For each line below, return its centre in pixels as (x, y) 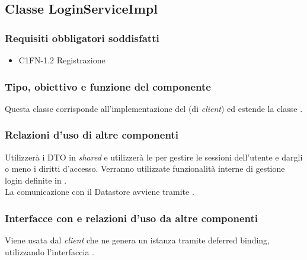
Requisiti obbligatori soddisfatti (82, 38)
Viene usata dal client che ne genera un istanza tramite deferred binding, (137, 240)
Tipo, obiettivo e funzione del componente (108, 86)
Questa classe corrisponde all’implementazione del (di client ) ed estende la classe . (154, 108)
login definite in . (36, 180)
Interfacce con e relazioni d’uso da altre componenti (132, 218)
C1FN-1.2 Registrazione (62, 60)
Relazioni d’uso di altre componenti (92, 135)
